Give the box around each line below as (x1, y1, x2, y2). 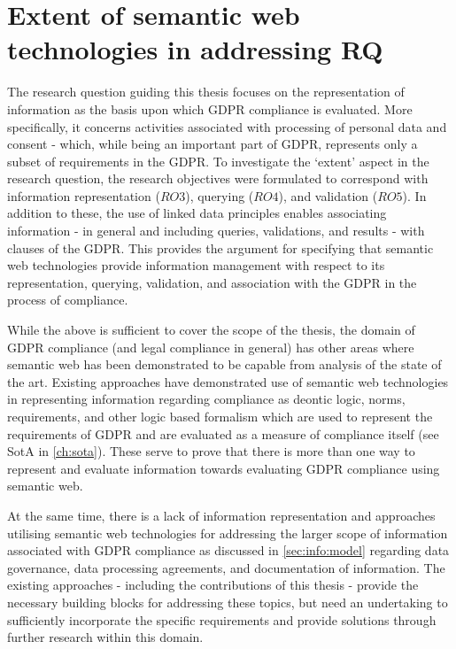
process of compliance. (7, 290, 128, 309)
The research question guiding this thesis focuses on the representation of (7, 82, 405, 101)
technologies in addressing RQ (7, 31, 383, 67)
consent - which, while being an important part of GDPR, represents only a (7, 135, 418, 153)
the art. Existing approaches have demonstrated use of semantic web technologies (7, 372, 449, 390)
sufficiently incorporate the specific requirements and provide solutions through (7, 610, 437, 629)
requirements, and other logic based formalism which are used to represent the (7, 407, 433, 425)
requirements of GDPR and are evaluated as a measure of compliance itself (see (7, 424, 439, 443)
